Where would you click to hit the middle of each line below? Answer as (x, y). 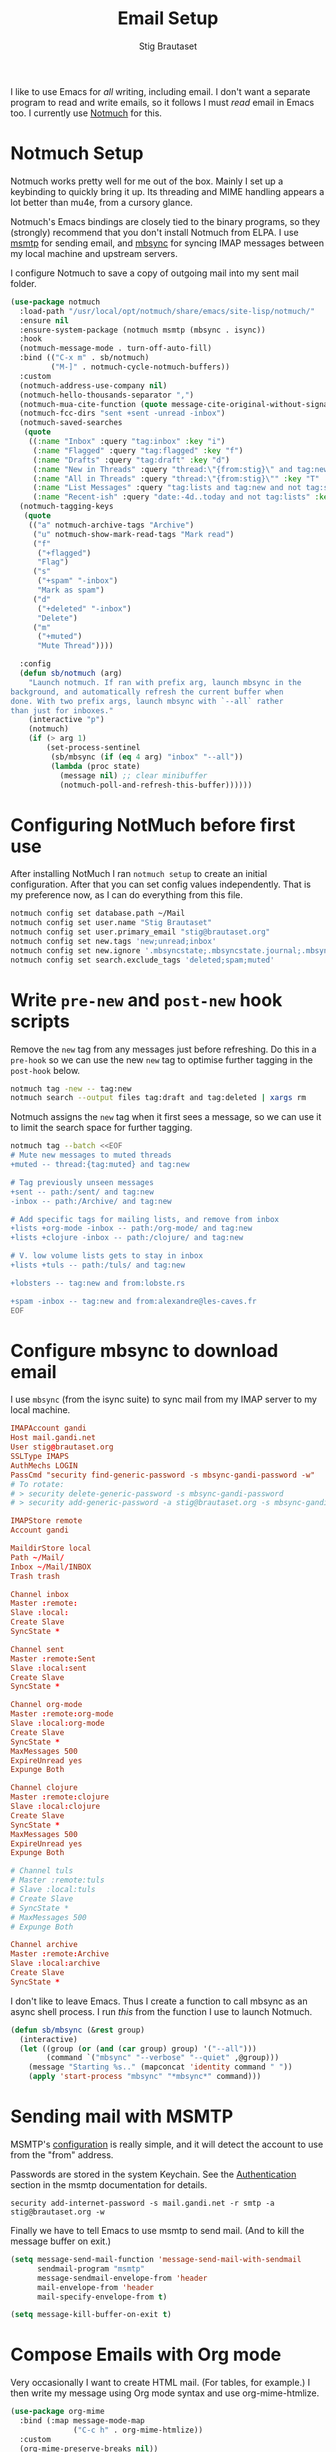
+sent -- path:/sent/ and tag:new (82, 1192)
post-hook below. (45, 1070)
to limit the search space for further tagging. (101, 1128)
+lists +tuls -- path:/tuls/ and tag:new (98, 1265)
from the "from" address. (62, 2155)
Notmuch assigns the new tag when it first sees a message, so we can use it (166, 1117)
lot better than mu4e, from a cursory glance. (101, 202)
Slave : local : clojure (55, 1807)
